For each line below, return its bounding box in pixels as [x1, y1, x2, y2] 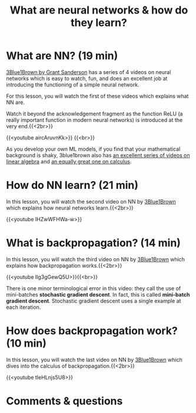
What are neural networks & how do [9, 4, 188, 17]
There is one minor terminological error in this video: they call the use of [6, 285, 181, 292]
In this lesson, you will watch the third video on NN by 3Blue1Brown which [6, 255, 185, 262]
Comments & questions [6, 394, 123, 408]
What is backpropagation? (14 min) [6, 237, 181, 250]
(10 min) [6, 337, 47, 350]
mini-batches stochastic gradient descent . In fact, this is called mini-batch [6, 291, 190, 298]
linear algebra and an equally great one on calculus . [6, 158, 132, 165]
